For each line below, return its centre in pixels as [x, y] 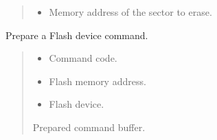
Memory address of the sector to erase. [130, 12]
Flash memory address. [98, 81]
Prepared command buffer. [89, 127]
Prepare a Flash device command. [77, 35]
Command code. [83, 58]
